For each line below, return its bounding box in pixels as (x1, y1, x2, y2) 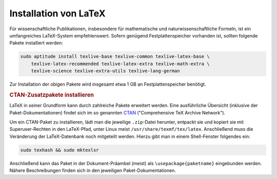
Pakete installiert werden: (9, 40, 64, 46)
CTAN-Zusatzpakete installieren (9, 91, 94, 98)
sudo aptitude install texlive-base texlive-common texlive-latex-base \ (20, 54, 210, 59)
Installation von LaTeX (9, 8, 106, 19)
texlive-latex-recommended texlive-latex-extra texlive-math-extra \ (31, 61, 210, 67)
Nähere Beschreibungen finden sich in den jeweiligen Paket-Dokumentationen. (9, 167, 176, 174)
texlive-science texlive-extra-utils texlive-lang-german (31, 68, 180, 74)
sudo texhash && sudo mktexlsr (20, 147, 100, 153)
